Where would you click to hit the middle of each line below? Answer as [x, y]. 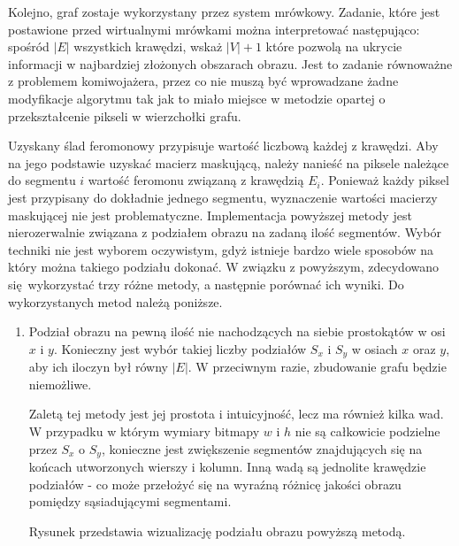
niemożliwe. [60, 384]
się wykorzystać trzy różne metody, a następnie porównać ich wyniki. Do [206, 284]
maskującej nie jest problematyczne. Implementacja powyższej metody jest [210, 215]
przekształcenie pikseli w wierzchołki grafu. [125, 115]
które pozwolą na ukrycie [334, 46]
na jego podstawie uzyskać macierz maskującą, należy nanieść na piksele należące [229, 162]
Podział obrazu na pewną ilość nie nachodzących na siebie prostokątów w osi [237, 331]
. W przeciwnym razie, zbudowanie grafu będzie [317, 367]
